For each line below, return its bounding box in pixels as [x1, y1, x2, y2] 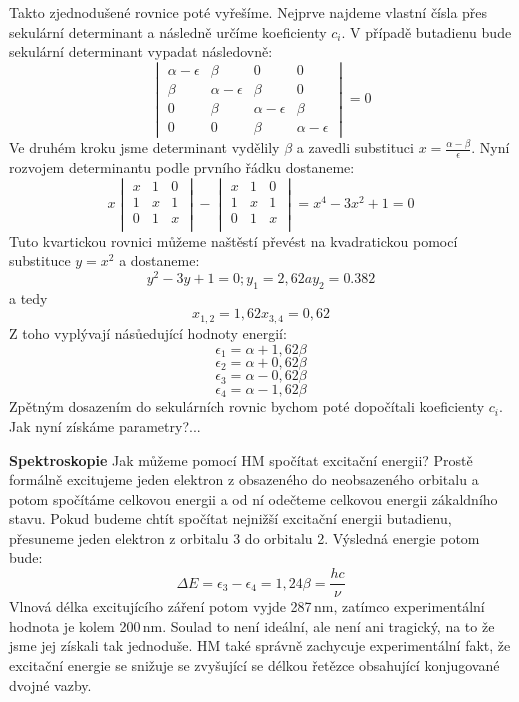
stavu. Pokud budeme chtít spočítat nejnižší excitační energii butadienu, [9, 508, 452, 529]
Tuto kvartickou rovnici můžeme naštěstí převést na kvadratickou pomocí [9, 230, 458, 251]
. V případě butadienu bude [341, 21, 512, 42]
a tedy [9, 287, 48, 308]
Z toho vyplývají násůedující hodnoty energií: [9, 322, 287, 343]
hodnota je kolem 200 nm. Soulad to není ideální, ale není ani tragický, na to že [9, 615, 495, 636]
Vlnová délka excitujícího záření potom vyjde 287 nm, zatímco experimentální [9, 596, 485, 617]
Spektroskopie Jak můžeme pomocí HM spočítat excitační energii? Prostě [9, 449, 473, 470]
